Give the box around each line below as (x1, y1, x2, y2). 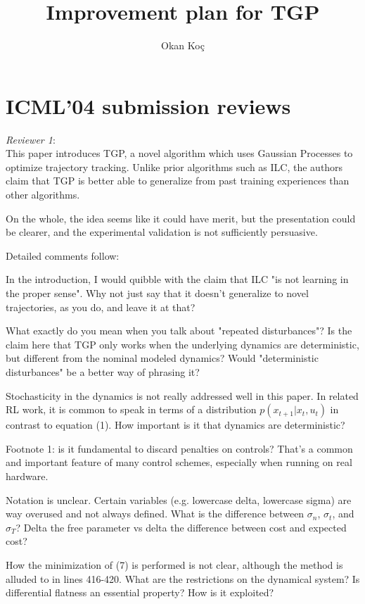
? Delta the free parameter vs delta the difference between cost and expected (15, 520, 347, 534)
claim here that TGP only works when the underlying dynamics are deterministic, (6, 336, 359, 351)
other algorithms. (6, 187, 80, 202)
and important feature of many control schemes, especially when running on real (6, 455, 352, 470)
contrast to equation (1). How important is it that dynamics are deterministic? (6, 417, 345, 432)
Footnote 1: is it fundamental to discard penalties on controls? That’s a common (6, 441, 353, 455)
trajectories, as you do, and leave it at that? (6, 299, 196, 314)
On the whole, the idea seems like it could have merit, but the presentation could (6, 210, 356, 225)
